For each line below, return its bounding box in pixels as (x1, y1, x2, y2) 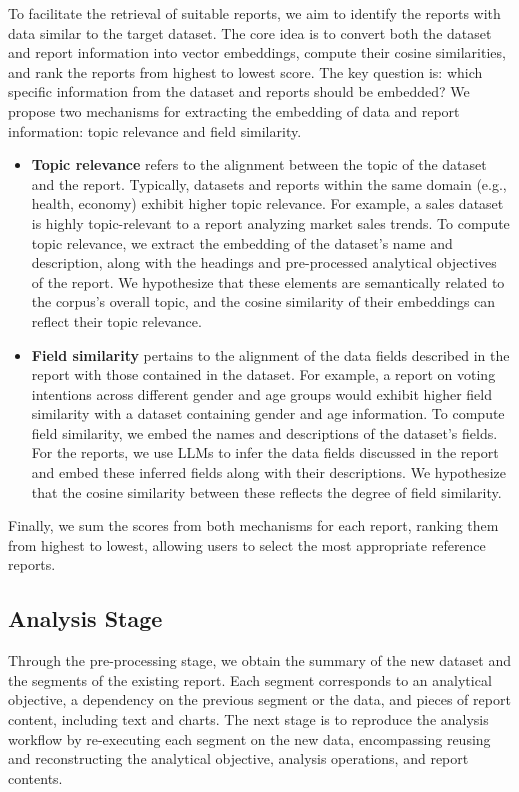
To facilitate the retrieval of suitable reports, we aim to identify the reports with (8, 3, 501, 23)
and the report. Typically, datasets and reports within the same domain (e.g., (31, 173, 507, 194)
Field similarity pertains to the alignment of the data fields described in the (31, 344, 510, 365)
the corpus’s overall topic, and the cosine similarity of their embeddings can (31, 291, 496, 312)
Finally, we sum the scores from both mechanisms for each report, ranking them (8, 515, 499, 536)
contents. (8, 767, 63, 788)
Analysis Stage (8, 603, 163, 634)
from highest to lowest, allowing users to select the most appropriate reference (8, 534, 486, 555)
